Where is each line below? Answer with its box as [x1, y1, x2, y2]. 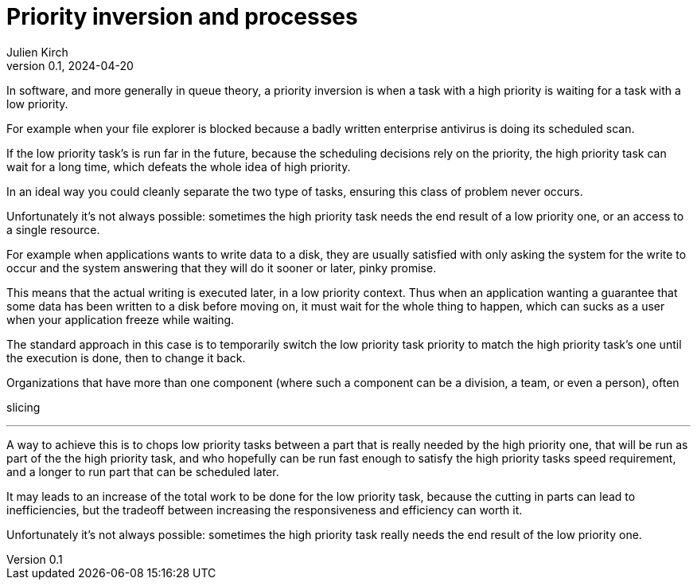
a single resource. [6, 222, 100, 236]
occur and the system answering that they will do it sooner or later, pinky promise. [6, 260, 437, 275]
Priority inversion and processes [6, 3, 358, 30]
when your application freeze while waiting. [6, 312, 235, 326]
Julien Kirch [6, 45, 68, 59]
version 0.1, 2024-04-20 [6, 58, 134, 72]
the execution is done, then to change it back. [6, 350, 246, 365]
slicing [6, 400, 41, 414]
